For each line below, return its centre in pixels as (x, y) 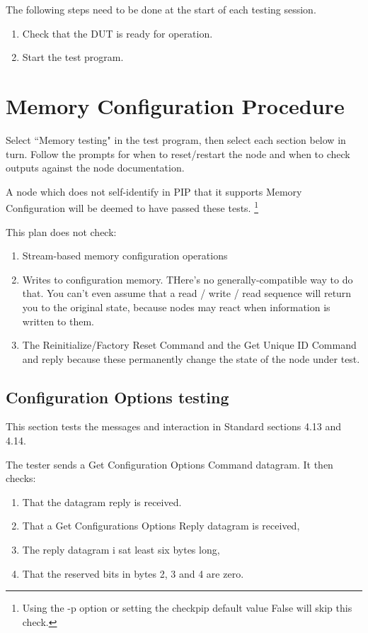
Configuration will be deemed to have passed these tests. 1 (132, 207)
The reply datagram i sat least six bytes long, (121, 550)
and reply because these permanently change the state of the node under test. (191, 358)
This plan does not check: (61, 231)
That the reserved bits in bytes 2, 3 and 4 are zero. (133, 573)
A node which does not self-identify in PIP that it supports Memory (154, 191)
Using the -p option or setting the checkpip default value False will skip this (187, 608)
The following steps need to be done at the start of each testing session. (161, 9)
